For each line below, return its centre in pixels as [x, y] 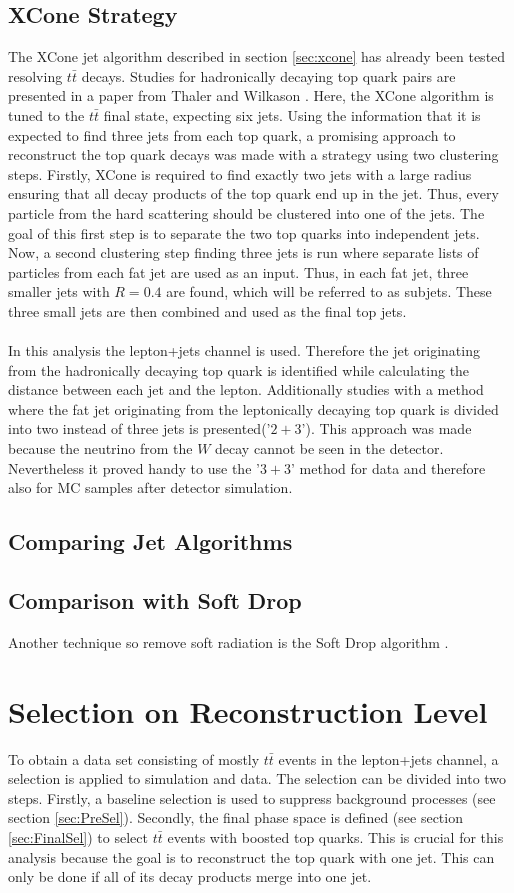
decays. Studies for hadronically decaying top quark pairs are [268, 75]
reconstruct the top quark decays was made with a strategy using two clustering [253, 154]
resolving [35, 75]
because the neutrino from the [100, 448]
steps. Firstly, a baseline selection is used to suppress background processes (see [252, 797]
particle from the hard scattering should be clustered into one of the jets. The [246, 212]
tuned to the [46, 114]
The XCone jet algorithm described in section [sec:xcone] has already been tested [257, 56]
